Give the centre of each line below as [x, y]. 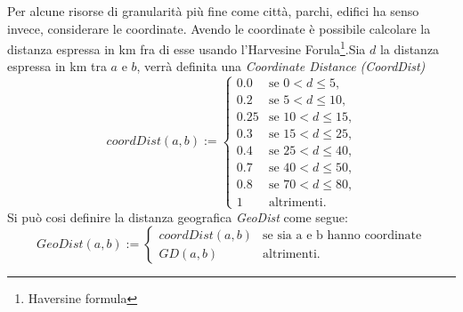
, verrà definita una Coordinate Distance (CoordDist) [281, 66]
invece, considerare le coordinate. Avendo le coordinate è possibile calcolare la [219, 28]
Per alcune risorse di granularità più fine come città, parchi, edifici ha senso [213, 11]
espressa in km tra [57, 66]
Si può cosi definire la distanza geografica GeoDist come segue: [178, 216]
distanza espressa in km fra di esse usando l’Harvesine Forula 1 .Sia [187, 48]
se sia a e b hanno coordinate [342, 235]
